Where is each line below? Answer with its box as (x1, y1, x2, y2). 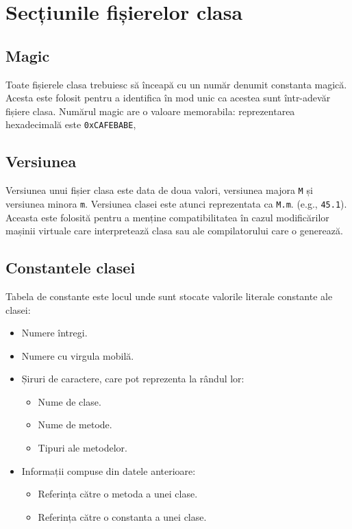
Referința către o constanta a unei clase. (38, 509, 207, 524)
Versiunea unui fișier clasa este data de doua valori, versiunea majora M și (5, 183, 313, 197)
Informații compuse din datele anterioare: (21, 463, 196, 478)
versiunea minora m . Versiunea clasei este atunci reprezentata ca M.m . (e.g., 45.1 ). (5, 196, 347, 210)
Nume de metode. (38, 417, 112, 432)
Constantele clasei (5, 257, 136, 278)
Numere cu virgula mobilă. (21, 348, 134, 362)
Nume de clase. (38, 394, 101, 408)
